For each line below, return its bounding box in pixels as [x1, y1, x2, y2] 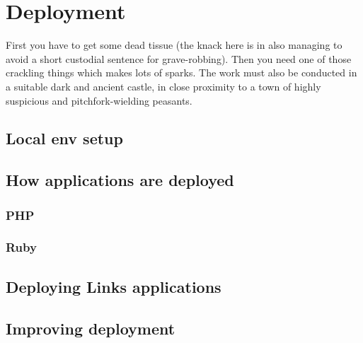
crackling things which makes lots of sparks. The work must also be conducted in [6, 65, 357, 80]
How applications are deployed [6, 169, 234, 191]
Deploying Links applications [6, 275, 221, 297]
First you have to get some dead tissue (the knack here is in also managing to [6, 37, 342, 52]
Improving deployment [6, 317, 175, 339]
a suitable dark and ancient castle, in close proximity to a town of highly [6, 79, 321, 93]
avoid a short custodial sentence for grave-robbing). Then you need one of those [6, 51, 352, 66]
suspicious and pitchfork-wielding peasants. [6, 93, 192, 107]
